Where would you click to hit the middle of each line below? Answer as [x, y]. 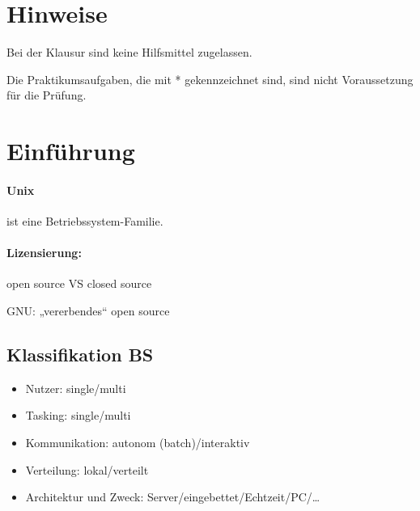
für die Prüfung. [47, 95]
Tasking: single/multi [78, 415]
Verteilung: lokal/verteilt [87, 469]
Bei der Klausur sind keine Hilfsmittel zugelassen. [129, 52]
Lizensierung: [44, 253]
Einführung [71, 151]
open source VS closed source [79, 283]
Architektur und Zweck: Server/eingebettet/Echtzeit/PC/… [173, 497]
